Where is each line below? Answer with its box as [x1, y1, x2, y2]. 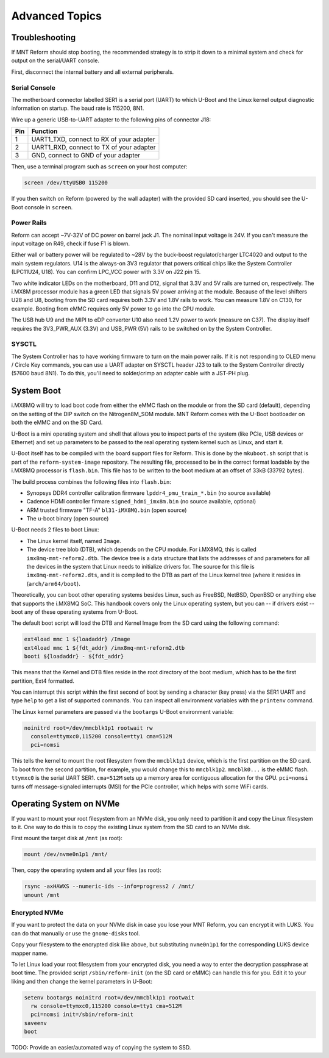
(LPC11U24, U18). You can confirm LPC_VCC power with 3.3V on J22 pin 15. [11, 268, 201, 276]
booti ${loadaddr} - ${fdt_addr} [24, 653, 124, 660]
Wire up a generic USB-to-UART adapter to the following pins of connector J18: [11, 116, 211, 123]
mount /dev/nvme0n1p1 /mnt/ [24, 851, 108, 858]
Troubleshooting [11, 32, 76, 43]
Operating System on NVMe [11, 799, 120, 809]
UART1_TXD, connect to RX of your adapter [31, 135, 155, 143]
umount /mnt [24, 891, 60, 898]
